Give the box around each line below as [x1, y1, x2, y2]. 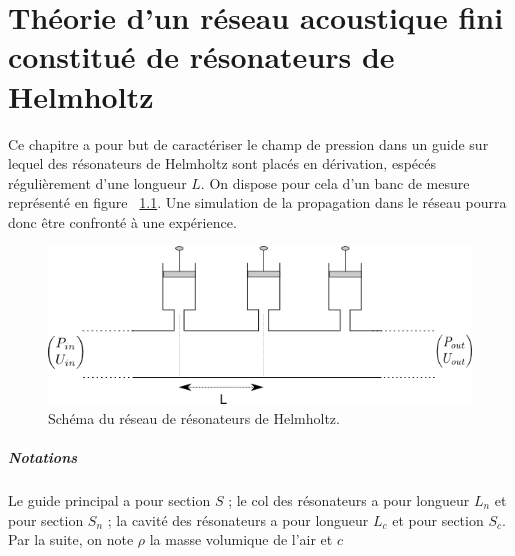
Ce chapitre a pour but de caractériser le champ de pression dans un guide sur [8, 133, 489, 154]
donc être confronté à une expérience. [8, 211, 237, 232]
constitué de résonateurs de [8, 36, 395, 77]
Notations [8, 447, 78, 468]
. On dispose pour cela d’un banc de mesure [200, 172, 470, 193]
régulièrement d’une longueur [8, 172, 187, 193]
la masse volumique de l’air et [149, 529, 333, 550]
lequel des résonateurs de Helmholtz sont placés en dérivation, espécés [8, 153, 436, 174]
